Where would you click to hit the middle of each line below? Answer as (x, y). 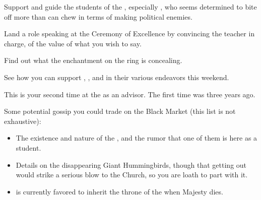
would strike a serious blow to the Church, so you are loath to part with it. (132, 175)
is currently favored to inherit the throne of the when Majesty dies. (119, 191)
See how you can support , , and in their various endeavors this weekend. (117, 77)
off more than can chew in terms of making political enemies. (98, 16)
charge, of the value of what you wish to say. (73, 43)
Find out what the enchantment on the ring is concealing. (93, 60)
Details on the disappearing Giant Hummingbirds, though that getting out (131, 164)
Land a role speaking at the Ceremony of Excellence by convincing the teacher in (129, 34)
